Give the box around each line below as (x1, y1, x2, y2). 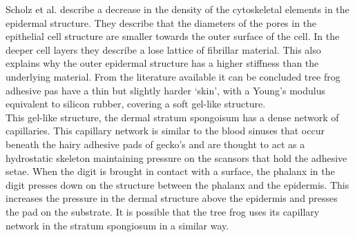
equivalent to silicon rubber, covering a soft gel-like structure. (6, 96, 266, 111)
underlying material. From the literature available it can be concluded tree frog (6, 69, 340, 83)
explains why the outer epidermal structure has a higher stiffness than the (6, 56, 319, 70)
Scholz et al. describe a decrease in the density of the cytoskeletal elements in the (6, 2, 349, 16)
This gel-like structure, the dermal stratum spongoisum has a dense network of (6, 110, 339, 124)
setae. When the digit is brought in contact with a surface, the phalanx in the (6, 164, 335, 178)
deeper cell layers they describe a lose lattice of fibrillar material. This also (6, 42, 321, 56)
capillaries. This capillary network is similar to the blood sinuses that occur (6, 123, 325, 138)
